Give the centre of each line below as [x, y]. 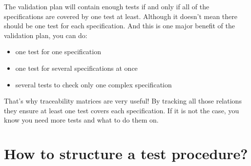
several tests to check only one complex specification [94, 84]
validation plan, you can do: [46, 35]
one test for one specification [58, 52]
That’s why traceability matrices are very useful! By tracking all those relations [123, 101]
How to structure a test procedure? [126, 154]
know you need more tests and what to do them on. [81, 120]
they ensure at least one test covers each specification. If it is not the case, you [122, 110]
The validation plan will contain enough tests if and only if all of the [107, 6]
